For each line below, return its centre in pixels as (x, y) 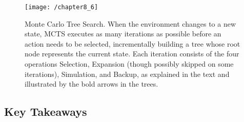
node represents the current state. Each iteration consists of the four (132, 54)
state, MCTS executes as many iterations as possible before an (123, 34)
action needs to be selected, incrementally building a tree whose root (133, 43)
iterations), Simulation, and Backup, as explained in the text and (127, 74)
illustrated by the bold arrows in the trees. (91, 84)
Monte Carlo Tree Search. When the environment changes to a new (130, 23)
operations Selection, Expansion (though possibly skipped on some (129, 64)
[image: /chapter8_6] (62, 7)
